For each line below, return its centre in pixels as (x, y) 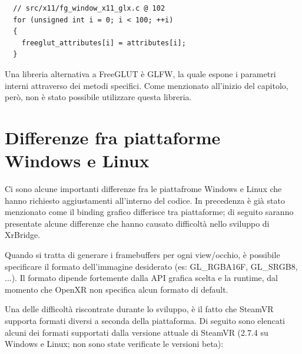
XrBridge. (23, 235)
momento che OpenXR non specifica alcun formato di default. (117, 289)
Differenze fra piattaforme (113, 137)
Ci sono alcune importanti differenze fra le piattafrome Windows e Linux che (143, 189)
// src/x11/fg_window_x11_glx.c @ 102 (89, 8)
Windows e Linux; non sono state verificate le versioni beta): (114, 344)
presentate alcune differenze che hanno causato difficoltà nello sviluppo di (137, 223)
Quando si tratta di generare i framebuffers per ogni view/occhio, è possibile (142, 255)
